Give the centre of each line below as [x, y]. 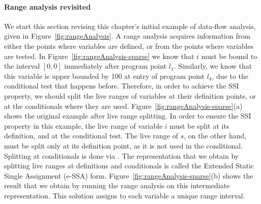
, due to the [230, 76]
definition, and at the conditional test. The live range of [91, 136]
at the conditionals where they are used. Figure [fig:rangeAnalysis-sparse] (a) [123, 106]
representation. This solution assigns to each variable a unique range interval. [125, 195]
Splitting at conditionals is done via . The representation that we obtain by [122, 155]
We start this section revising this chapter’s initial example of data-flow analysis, [130, 26]
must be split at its [199, 125]
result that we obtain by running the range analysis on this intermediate [117, 185]
